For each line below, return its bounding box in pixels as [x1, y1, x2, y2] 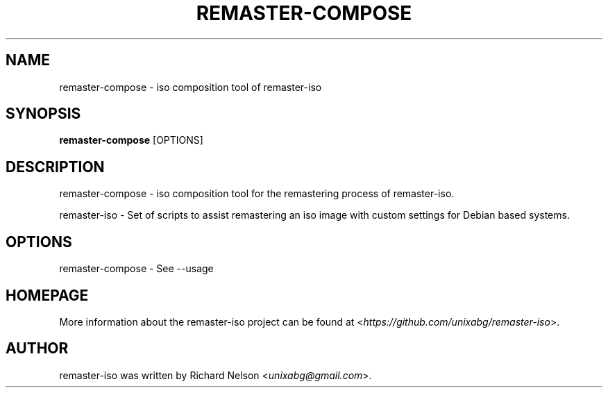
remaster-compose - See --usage [59, 262, 214, 275]
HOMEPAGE [6, 286, 89, 304]
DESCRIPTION [6, 158, 105, 176]
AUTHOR [6, 340, 69, 358]
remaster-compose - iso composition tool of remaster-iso [59, 81, 322, 93]
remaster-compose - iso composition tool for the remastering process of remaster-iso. [59, 187, 455, 200]
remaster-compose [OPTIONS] [59, 134, 203, 147]
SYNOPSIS [6, 105, 81, 123]
